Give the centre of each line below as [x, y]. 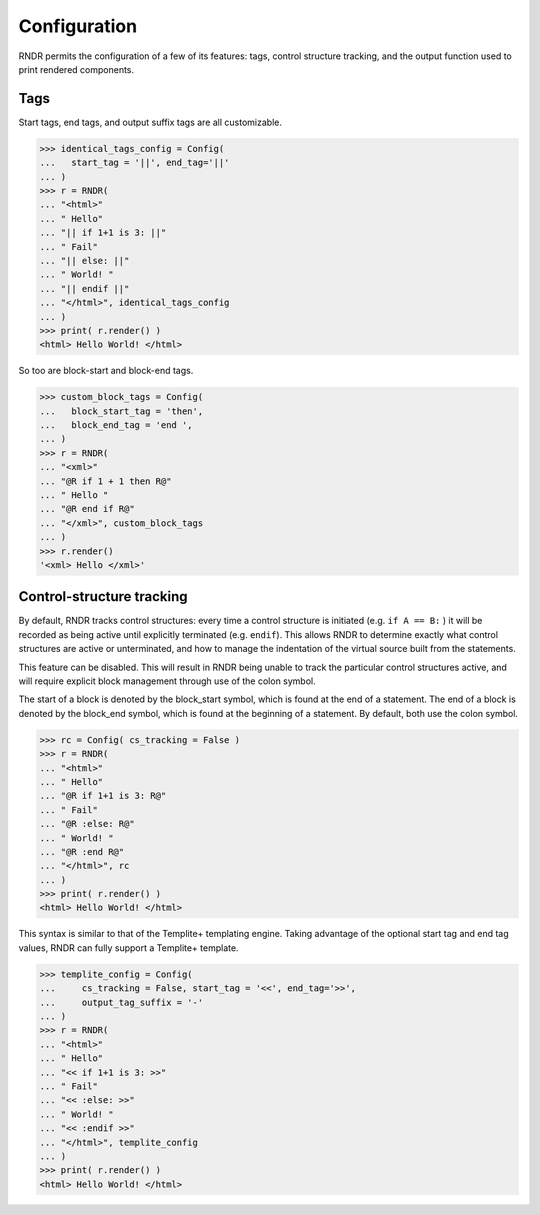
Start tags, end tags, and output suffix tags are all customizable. [150, 122]
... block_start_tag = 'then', [121, 411]
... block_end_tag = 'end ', [116, 425]
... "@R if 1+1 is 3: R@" [103, 796]
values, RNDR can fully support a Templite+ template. [128, 947]
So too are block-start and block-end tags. [106, 371]
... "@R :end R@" [82, 851]
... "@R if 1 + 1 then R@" [105, 481]
